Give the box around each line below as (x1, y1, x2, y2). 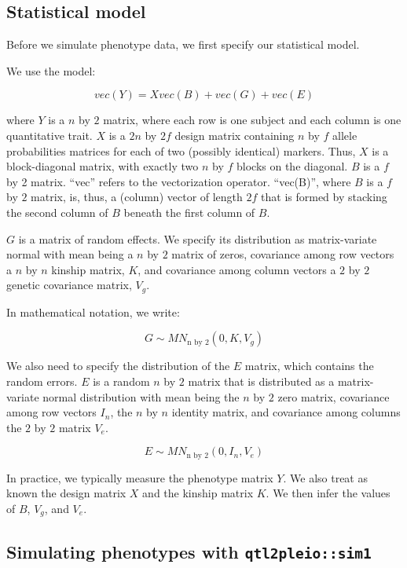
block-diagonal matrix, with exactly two (6, 158, 199, 174)
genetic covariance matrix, (6, 277, 132, 293)
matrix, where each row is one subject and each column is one (103, 112, 401, 128)
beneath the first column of (123, 203, 255, 220)
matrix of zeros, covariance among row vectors (171, 246, 394, 262)
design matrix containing (174, 126, 295, 143)
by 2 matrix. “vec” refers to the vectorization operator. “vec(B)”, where (6, 173, 351, 189)
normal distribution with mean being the (42, 388, 240, 405)
